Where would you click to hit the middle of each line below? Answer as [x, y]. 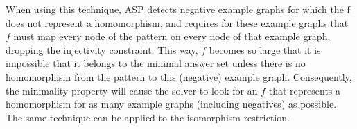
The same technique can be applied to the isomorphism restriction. [148, 117]
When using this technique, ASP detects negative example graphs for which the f [178, 9]
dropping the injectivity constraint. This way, [102, 49]
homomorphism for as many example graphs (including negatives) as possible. [171, 104]
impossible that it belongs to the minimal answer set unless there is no [156, 63]
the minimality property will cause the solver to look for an [132, 90]
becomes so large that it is [265, 49]
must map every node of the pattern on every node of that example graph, [172, 36]
